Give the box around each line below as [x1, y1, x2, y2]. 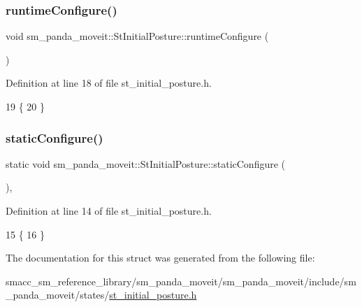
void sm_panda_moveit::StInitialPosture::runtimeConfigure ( [6, 29, 269, 43]
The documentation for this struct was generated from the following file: [6, 250, 315, 265]
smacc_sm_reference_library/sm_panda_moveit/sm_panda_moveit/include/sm [6, 273, 356, 288]
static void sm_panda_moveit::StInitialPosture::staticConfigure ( [6, 156, 286, 171]
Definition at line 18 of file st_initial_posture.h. [6, 76, 212, 90]
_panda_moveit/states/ [6, 287, 110, 302]
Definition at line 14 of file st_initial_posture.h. [6, 204, 212, 217]
